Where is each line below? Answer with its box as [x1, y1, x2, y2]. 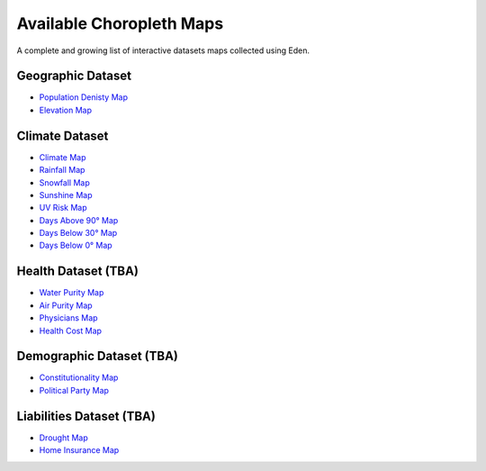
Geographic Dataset [16, 68, 132, 84]
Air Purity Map [39, 300, 94, 311]
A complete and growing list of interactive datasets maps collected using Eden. [16, 45, 310, 56]
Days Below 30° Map [39, 228, 118, 239]
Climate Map [39, 151, 86, 162]
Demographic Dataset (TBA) [16, 349, 179, 364]
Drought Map [39, 432, 89, 443]
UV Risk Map [39, 203, 87, 213]
